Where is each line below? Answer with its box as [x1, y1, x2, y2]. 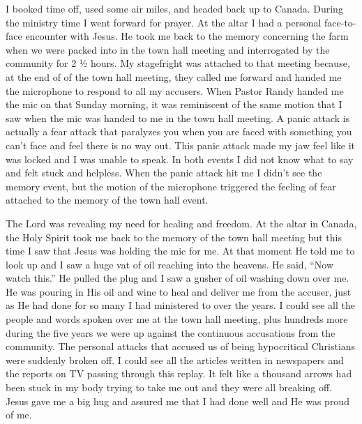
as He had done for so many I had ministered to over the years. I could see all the [6, 298, 355, 312]
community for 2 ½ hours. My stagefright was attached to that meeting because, [6, 56, 350, 70]
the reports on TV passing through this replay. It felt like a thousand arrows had [6, 366, 352, 381]
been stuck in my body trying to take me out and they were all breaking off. [6, 380, 333, 395]
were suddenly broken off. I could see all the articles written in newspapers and [6, 352, 344, 367]
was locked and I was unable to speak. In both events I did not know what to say [6, 151, 354, 166]
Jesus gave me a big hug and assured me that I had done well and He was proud [6, 393, 349, 408]
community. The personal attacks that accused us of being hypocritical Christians [6, 339, 356, 354]
